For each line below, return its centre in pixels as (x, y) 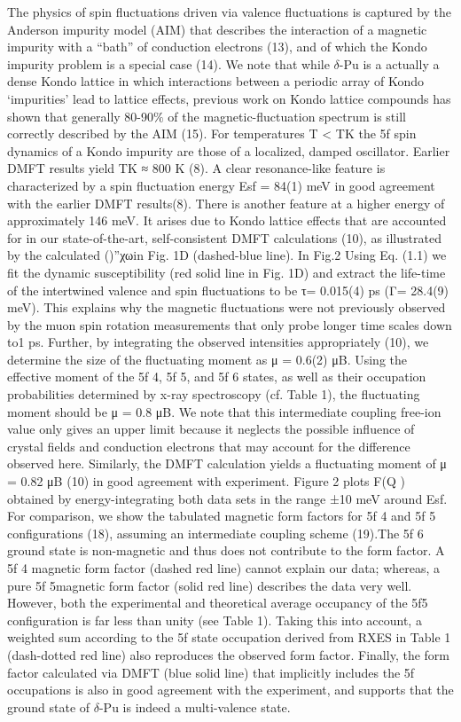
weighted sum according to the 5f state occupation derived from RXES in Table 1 (229, 637)
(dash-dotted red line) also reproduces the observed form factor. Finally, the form (228, 654)
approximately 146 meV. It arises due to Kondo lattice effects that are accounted (227, 220)
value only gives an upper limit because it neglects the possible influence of (211, 429)
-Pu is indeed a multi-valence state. (195, 706)
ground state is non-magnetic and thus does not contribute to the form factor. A (226, 550)
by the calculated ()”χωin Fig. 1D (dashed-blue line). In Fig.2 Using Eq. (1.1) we (227, 255)
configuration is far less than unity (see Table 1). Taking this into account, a (215, 620)
